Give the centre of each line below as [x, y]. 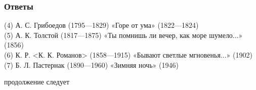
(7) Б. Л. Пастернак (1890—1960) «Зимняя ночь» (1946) [91, 64]
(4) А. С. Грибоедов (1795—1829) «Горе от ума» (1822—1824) [101, 25]
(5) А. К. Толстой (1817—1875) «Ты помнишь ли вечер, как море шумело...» [123, 35]
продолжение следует [37, 82]
